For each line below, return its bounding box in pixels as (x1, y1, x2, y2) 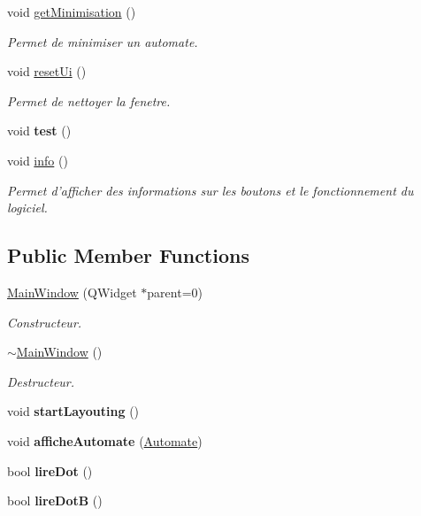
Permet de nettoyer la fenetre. (7, 91, 171, 110)
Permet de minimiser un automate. (7, 32, 198, 50)
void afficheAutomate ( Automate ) (7, 431, 203, 450)
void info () (7, 150, 68, 169)
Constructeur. (7, 312, 82, 331)
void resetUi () (7, 62, 87, 81)
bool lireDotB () (7, 491, 103, 510)
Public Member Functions (7, 242, 249, 269)
